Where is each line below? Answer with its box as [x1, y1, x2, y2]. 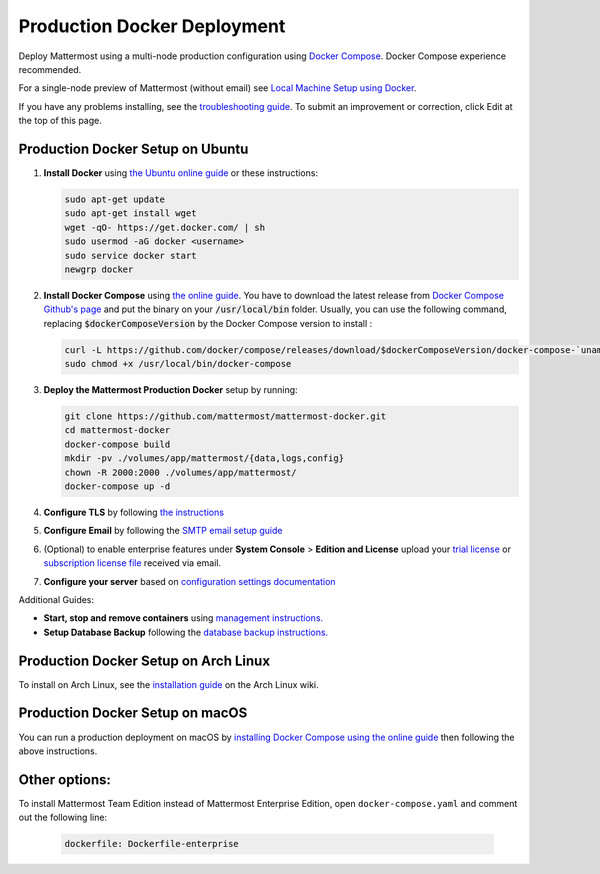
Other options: [18, 771, 112, 788]
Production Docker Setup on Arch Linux [18, 652, 270, 669]
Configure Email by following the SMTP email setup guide [43, 525, 283, 537]
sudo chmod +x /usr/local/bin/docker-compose [64, 358, 292, 370]
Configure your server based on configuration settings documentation [43, 575, 336, 587]
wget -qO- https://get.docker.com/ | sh [64, 221, 265, 233]
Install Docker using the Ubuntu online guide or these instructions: [43, 167, 319, 179]
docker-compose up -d [64, 481, 171, 492]
